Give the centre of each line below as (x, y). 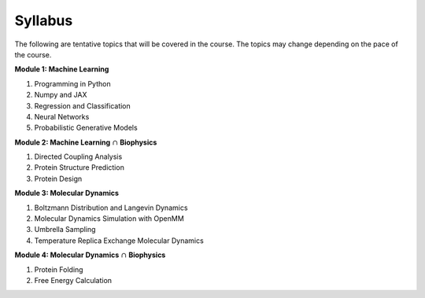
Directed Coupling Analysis (78, 156)
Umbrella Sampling (65, 230)
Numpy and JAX (61, 95)
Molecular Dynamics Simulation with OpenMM (109, 219)
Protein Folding (59, 269)
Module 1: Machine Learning (62, 69)
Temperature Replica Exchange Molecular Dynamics (119, 241)
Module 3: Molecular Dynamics (67, 193)
